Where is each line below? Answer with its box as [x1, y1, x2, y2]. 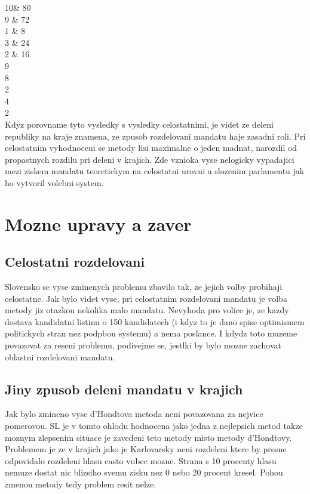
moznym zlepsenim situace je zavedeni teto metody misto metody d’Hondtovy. [5, 431, 292, 443]
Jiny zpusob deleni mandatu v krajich [5, 379, 243, 398]
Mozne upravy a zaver [5, 211, 192, 236]
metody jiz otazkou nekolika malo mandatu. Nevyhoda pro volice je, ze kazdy [5, 304, 289, 316]
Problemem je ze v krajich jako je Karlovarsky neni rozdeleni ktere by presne [5, 443, 287, 455]
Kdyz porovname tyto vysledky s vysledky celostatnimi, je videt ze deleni [5, 118, 274, 130]
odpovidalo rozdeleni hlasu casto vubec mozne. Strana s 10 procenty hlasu [5, 454, 277, 467]
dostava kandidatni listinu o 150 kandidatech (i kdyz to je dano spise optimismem [5, 315, 305, 328]
